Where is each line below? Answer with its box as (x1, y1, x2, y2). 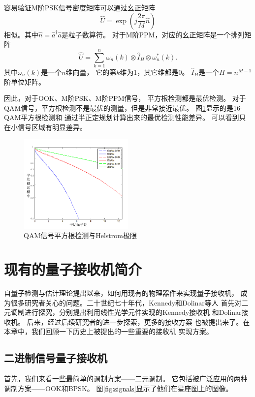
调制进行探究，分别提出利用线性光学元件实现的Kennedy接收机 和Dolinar (10, 307, 242, 317)
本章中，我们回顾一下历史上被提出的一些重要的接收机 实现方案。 (4, 326, 213, 336)
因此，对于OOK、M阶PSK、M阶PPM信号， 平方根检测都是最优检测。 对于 (4, 93, 246, 103)
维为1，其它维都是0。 (120, 66, 189, 77)
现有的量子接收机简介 (4, 259, 142, 279)
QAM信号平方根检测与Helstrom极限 (24, 230, 137, 241)
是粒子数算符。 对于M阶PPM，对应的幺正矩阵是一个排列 (62, 29, 245, 39)
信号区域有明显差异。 (17, 122, 87, 132)
